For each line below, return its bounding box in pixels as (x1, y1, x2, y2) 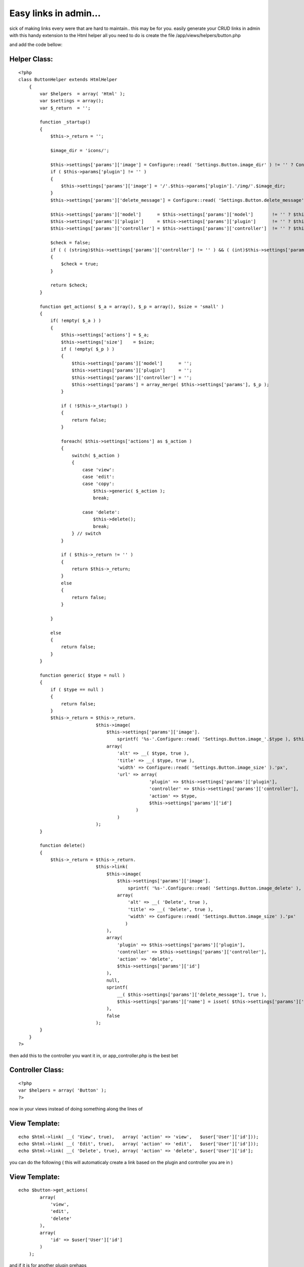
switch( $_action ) (71, 453, 120, 458)
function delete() (40, 843, 86, 848)
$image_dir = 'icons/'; (50, 147, 109, 154)
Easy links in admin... (9, 8, 101, 19)
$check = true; (61, 261, 99, 267)
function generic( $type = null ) (40, 672, 126, 678)
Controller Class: (9, 1066, 64, 1074)
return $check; (50, 282, 88, 288)
